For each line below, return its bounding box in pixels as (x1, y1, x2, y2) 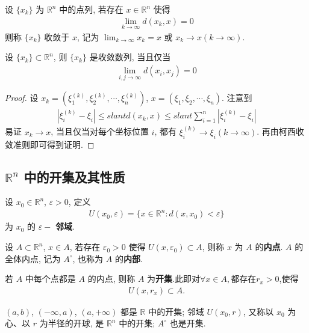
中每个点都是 (25, 272, 76, 285)
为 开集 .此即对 (147, 272, 200, 285)
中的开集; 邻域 (148, 305, 204, 317)
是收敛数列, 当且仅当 (89, 50, 171, 63)
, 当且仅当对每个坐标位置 (51, 125, 149, 138)
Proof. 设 (5, 91, 39, 104)
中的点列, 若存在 (59, 3, 123, 15)
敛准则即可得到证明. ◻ (5, 138, 95, 150)
